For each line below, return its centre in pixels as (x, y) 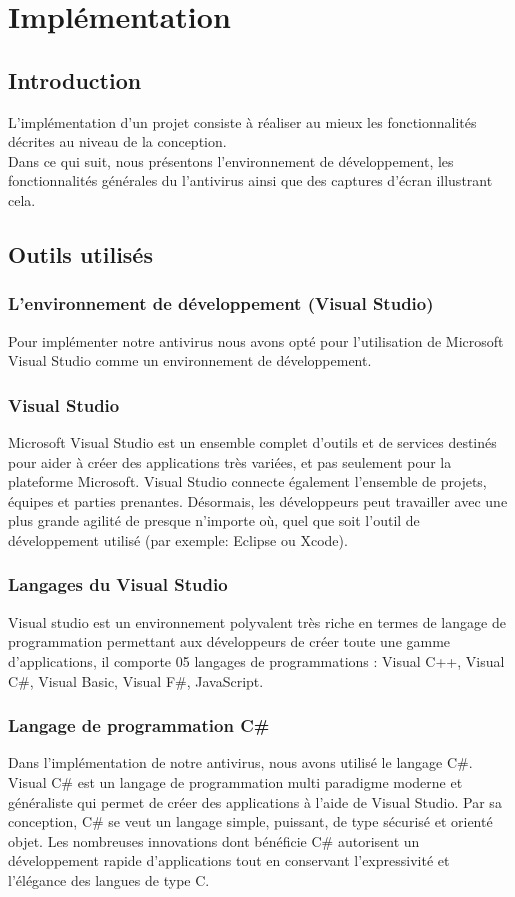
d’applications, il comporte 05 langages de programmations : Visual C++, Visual (256, 660)
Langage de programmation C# (139, 725)
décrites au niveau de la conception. (117, 141)
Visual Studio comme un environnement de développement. (190, 360)
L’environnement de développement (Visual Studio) (221, 303)
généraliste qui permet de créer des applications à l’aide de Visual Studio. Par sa (255, 801)
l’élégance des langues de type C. (109, 879)
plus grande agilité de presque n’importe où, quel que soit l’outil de (214, 520)
